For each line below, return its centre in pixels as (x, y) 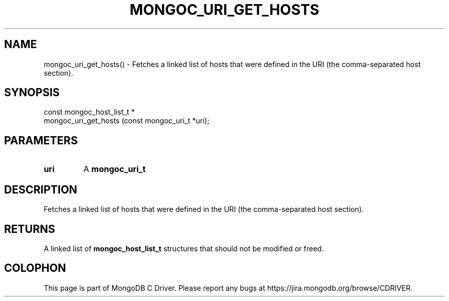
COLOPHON (35, 268)
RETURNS (30, 229)
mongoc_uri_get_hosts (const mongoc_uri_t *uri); (127, 121)
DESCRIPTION (41, 189)
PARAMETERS (41, 140)
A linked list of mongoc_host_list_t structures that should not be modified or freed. (184, 248)
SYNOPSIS (32, 93)
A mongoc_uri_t (115, 169)
